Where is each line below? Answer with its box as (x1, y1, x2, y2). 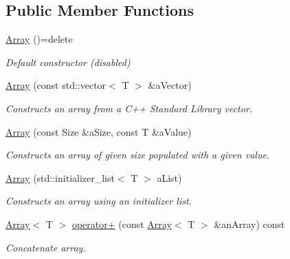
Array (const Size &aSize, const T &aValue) (5, 124, 192, 138)
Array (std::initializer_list (5, 170, 115, 185)
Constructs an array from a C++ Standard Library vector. (5, 101, 253, 115)
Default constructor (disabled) (5, 54, 131, 69)
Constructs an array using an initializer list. (5, 194, 192, 208)
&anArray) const (214, 216, 285, 231)
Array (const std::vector (5, 78, 107, 92)
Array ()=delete (5, 32, 73, 46)
